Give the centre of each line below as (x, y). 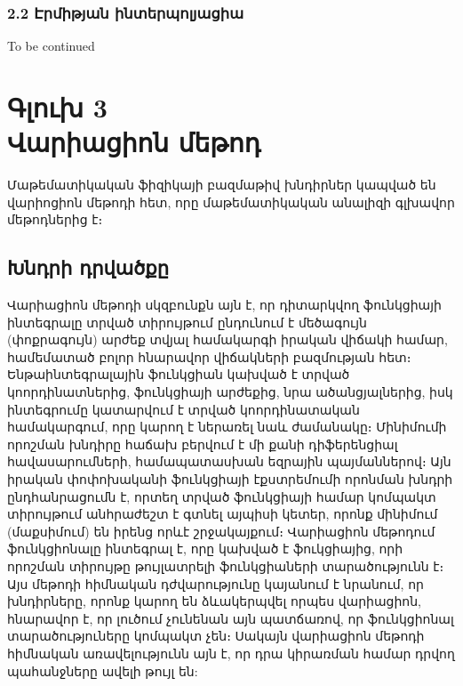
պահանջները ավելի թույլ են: (103, 670)
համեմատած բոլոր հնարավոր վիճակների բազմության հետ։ (209, 356)
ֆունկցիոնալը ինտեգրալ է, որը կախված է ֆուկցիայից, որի (205, 549)
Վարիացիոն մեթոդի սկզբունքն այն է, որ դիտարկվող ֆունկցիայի (224, 305)
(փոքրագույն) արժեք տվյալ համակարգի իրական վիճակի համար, (228, 339)
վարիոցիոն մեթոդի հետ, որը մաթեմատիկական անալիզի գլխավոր (231, 202)
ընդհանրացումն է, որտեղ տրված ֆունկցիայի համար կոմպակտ (222, 496)
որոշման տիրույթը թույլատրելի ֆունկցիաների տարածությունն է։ (226, 566)
